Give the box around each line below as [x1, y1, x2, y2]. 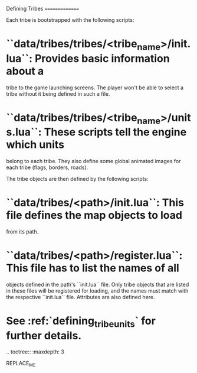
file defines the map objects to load [6, 209, 183, 222]
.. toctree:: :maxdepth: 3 [6, 348, 65, 355]
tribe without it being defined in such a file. [6, 90, 110, 97]
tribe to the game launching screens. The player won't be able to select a [6, 84, 184, 91]
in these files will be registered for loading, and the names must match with [6, 287, 189, 294]
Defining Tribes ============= [6, 5, 80, 12]
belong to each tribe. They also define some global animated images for [6, 158, 181, 165]
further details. [6, 329, 82, 342]
